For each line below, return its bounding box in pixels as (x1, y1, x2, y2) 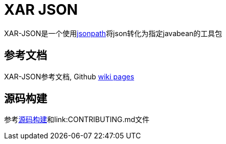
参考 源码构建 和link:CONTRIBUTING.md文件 (4, 115, 150, 124)
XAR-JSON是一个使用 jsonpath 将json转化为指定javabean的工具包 (4, 28, 222, 38)
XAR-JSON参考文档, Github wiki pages (4, 72, 134, 81)
